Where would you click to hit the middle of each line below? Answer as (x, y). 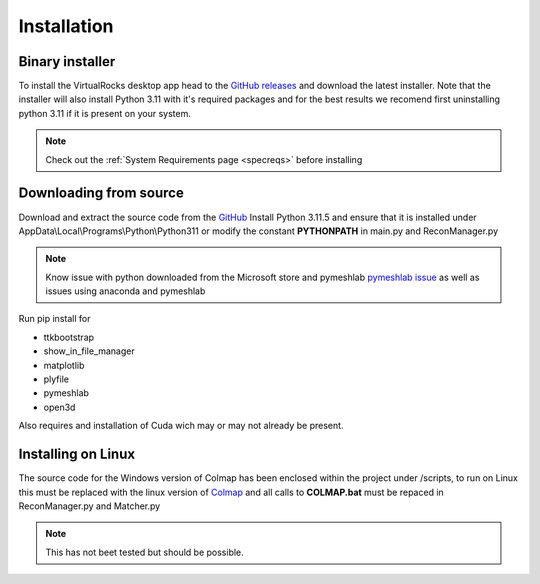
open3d (59, 407)
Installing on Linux (76, 454)
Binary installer (67, 61)
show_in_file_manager (89, 351)
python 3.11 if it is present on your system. (105, 113)
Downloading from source (101, 193)
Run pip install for (54, 319)
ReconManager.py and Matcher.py (89, 506)
